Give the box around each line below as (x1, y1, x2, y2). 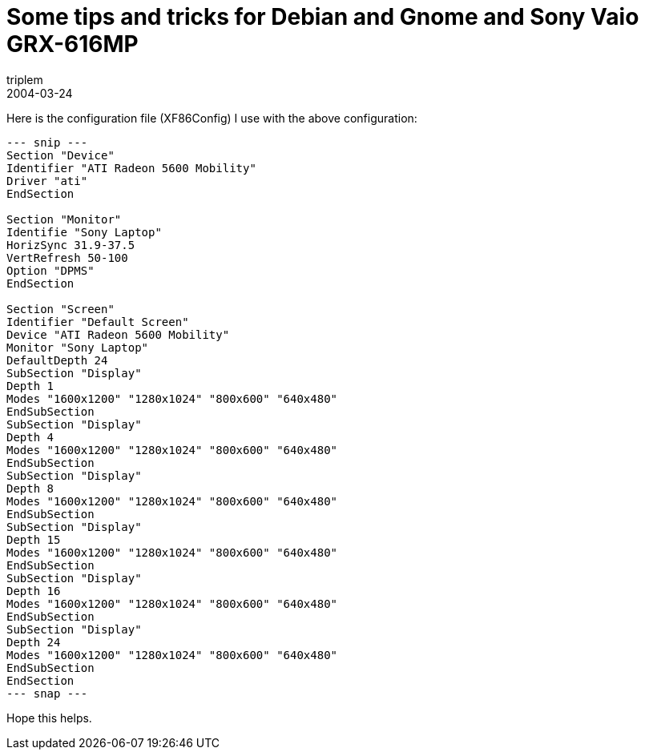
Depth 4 (6, 430, 54, 444)
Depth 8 (6, 481, 54, 495)
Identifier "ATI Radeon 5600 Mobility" (6, 161, 256, 175)
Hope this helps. (6, 710, 92, 725)
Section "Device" (6, 148, 115, 162)
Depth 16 (6, 584, 61, 597)
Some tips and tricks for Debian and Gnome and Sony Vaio (6, 3, 639, 30)
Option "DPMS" (6, 263, 95, 277)
